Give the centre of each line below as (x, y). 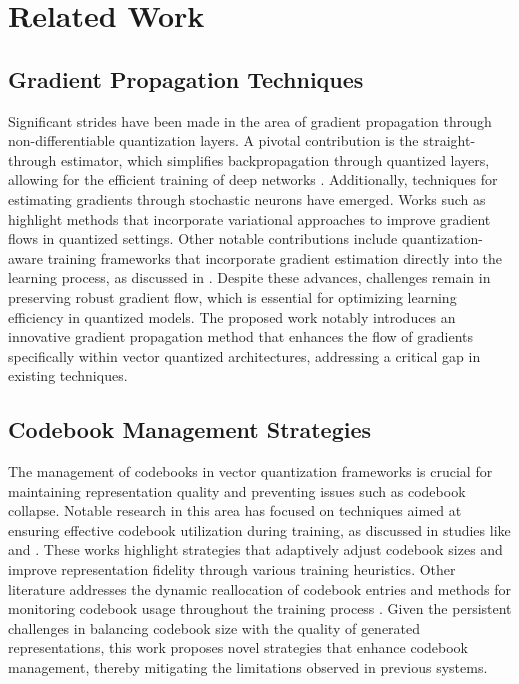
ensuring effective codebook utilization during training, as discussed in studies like (259, 529)
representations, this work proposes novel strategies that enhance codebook (238, 647)
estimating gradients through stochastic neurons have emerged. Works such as (247, 198)
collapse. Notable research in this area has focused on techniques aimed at (235, 510)
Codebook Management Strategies (190, 429)
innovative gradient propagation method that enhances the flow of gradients (241, 336)
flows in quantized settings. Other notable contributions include (203, 238)
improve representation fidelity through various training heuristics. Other (232, 569)
